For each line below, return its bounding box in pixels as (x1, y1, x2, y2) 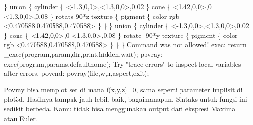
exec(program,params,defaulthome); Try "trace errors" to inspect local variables (4, 58, 241, 69)
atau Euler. (4, 113, 37, 123)
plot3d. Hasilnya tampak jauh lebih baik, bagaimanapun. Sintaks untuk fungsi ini (4, 94, 247, 104)
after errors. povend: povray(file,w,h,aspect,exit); (4, 68, 149, 78)
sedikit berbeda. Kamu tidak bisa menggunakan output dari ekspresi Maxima (4, 103, 235, 113)
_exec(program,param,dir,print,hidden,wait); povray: (4, 49, 163, 59)
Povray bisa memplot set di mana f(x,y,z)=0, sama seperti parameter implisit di (4, 84, 243, 94)
